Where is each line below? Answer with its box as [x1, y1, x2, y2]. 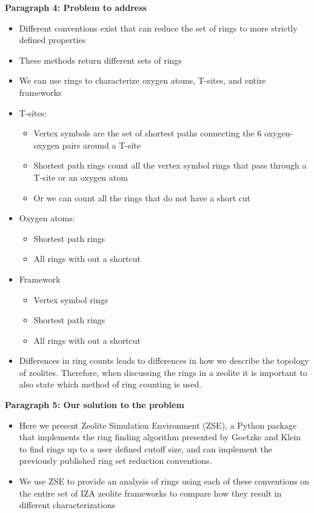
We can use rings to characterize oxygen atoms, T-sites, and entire [19, 74, 266, 87]
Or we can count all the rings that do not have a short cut [33, 191, 251, 204]
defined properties [19, 33, 86, 46]
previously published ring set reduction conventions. [19, 454, 212, 467]
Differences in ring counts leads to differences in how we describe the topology [19, 354, 309, 367]
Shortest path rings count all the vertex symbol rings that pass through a [33, 159, 307, 172]
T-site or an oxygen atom [33, 170, 128, 183]
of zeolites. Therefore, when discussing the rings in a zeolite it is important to [19, 366, 307, 378]
